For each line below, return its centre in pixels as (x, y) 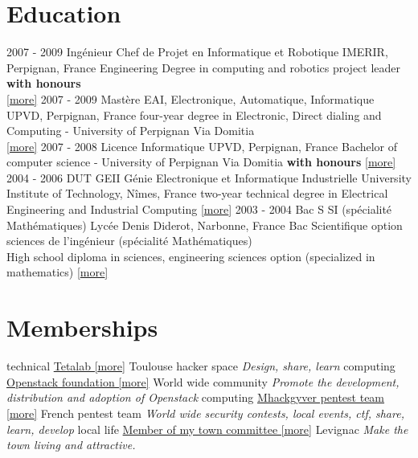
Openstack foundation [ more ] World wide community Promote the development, (203, 381)
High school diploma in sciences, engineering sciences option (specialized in (191, 256)
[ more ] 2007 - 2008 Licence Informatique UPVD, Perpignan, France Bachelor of (202, 146)
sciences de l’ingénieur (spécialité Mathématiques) (129, 241)
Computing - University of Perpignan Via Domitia (131, 131)
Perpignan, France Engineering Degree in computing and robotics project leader (204, 67)
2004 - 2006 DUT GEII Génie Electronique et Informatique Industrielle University (209, 177)
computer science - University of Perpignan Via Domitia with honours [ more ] (201, 162)
